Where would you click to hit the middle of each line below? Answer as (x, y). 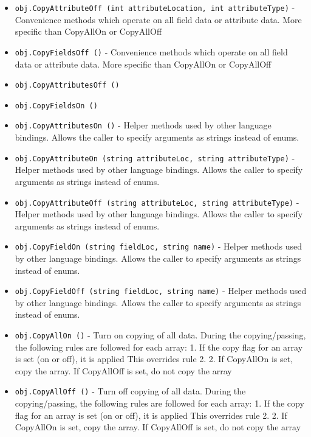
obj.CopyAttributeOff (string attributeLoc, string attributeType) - (157, 202)
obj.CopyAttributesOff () (67, 86)
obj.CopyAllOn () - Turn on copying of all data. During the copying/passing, (160, 335)
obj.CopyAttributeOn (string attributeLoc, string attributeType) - (155, 157)
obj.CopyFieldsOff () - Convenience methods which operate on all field (151, 51)
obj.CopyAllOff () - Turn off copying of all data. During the (130, 391)
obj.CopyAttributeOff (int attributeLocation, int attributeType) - (155, 7)
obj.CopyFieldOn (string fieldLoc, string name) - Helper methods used (159, 246)
